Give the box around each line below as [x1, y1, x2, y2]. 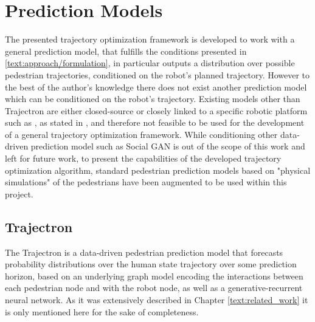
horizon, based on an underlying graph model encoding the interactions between [5, 269, 303, 282]
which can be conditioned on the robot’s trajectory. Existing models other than [5, 92, 300, 105]
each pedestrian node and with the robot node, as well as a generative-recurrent [5, 281, 303, 294]
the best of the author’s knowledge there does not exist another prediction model [5, 80, 307, 93]
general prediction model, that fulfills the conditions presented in [5, 44, 247, 57]
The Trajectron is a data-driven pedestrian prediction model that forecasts [5, 245, 283, 258]
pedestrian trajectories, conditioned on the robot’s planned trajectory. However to [5, 68, 310, 81]
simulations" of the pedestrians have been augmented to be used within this [5, 176, 287, 188]
